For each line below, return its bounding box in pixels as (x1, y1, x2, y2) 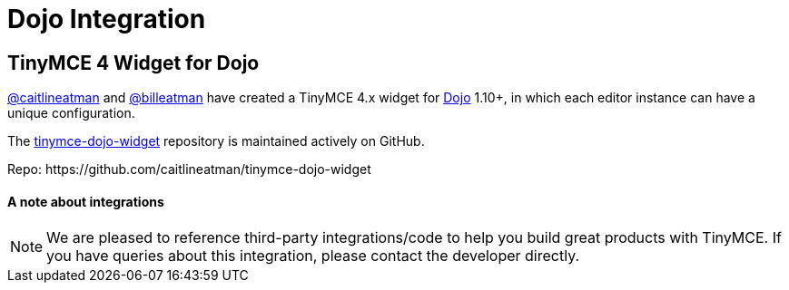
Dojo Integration (7, 4, 206, 34)
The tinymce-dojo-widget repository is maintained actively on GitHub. (7, 133, 425, 150)
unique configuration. (7, 105, 135, 121)
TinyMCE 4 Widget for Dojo (7, 51, 260, 74)
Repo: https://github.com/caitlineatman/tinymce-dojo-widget (7, 161, 371, 178)
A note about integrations (7, 193, 164, 209)
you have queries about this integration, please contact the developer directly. (46, 246, 580, 266)
